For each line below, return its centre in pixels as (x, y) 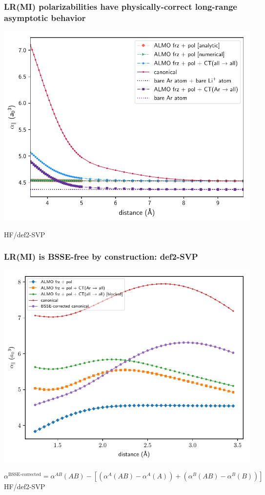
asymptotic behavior (45, 17)
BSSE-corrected (24, 474)
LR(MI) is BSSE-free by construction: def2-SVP (101, 256)
